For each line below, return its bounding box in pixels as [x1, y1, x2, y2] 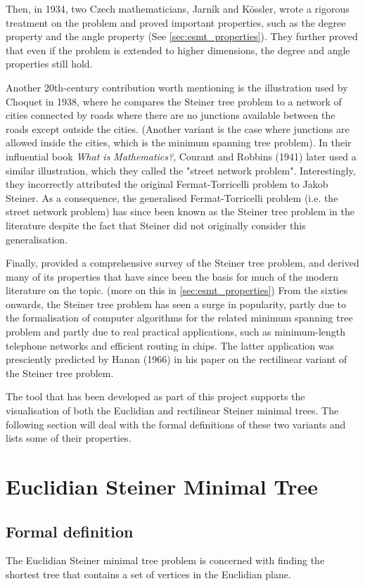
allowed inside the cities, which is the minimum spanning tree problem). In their [6, 135, 352, 150]
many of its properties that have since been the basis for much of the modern [6, 269, 339, 284]
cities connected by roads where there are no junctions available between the [6, 108, 335, 122]
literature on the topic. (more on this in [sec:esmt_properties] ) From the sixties [6, 283, 348, 298]
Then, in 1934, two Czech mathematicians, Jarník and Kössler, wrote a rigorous [6, 1, 350, 15]
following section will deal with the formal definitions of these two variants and [6, 416, 346, 431]
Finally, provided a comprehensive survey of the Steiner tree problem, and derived [6, 255, 359, 270]
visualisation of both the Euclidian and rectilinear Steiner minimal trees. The [6, 403, 339, 418]
